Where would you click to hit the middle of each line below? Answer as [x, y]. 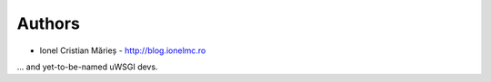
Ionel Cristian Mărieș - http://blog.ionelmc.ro [123, 50]
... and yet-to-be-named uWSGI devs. [87, 67]
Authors [49, 23]
